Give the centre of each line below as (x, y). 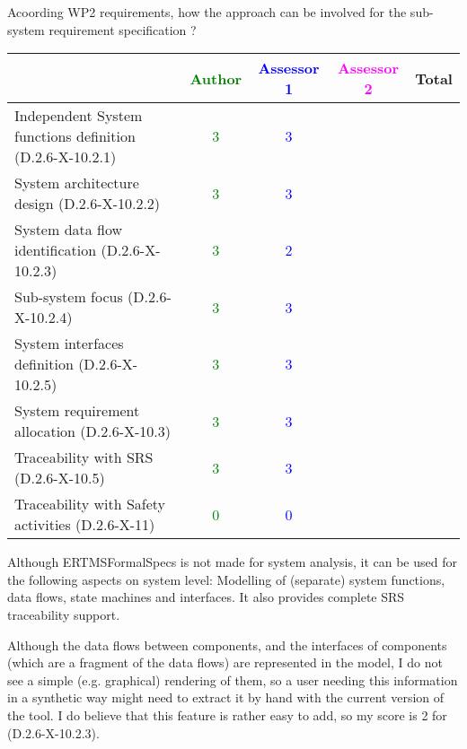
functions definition (75, 136)
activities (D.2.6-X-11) (85, 525)
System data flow (69, 230)
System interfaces (69, 344)
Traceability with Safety (90, 504)
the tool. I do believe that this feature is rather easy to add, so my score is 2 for (227, 714)
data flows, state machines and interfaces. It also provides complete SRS (206, 597)
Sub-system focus (69, 297)
